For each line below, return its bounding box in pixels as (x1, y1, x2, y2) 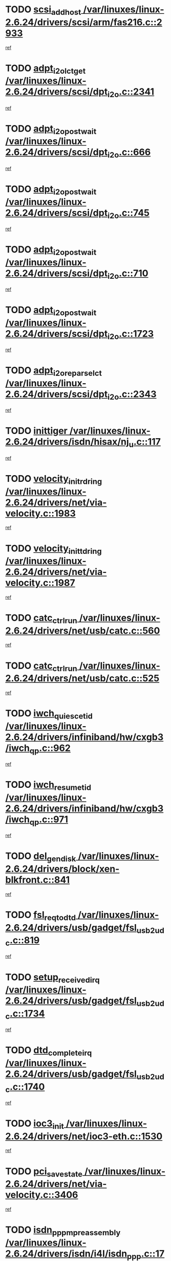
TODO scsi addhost (5, 4, 81, 17)
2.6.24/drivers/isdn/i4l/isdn (5, 1248, 127, 1259)
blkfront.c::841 (5, 874, 70, 886)
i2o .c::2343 (107, 388, 157, 402)
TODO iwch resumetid (5, 779, 91, 792)
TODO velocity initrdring (5, 473, 102, 487)
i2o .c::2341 (107, 86, 155, 99)
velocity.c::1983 (5, 508, 76, 519)
